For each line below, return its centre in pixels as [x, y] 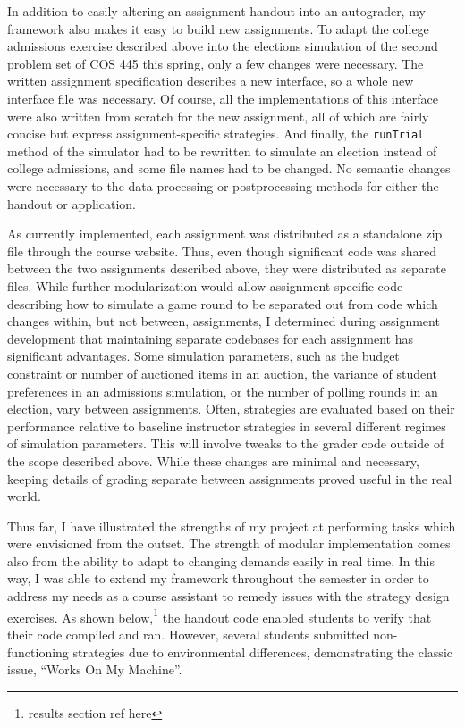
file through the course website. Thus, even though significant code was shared [222, 251]
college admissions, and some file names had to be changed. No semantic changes [229, 168]
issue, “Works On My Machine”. [95, 669]
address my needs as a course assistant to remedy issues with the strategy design [228, 596]
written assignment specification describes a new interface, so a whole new [211, 81]
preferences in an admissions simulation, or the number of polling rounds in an [223, 391]
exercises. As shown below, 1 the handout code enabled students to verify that [220, 615]
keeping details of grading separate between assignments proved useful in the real [230, 478]
